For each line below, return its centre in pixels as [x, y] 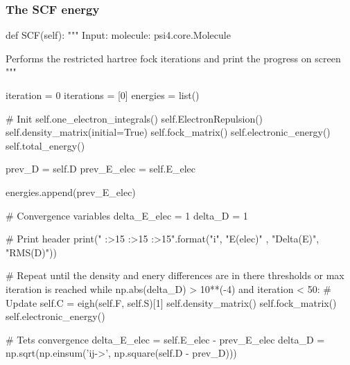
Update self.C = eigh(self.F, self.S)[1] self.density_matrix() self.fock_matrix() [171, 302]
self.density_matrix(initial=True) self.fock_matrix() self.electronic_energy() [168, 132]
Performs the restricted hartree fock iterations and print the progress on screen [173, 58]
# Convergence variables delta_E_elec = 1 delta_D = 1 [127, 215]
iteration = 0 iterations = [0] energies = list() [103, 95]
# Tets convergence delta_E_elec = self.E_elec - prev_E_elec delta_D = [165, 339]
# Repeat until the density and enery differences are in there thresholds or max [175, 275]
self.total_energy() [45, 145]
